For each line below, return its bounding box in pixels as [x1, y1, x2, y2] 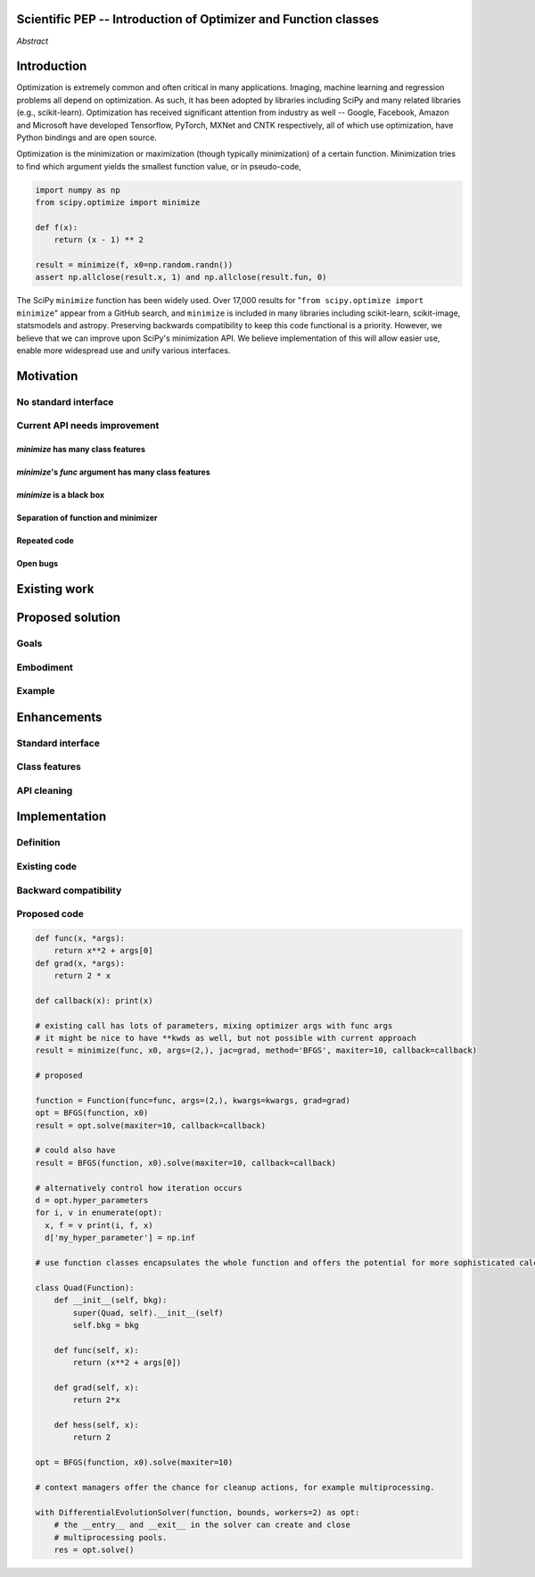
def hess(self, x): [53, 1420, 140, 1431]
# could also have [35, 1145, 116, 1155]
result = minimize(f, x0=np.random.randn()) [35, 260, 234, 270]
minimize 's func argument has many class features [16, 466, 211, 477]
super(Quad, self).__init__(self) [72, 1308, 224, 1317]
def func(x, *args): [35, 933, 125, 943]
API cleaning [16, 784, 73, 797]
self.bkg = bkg [72, 1320, 140, 1330]
